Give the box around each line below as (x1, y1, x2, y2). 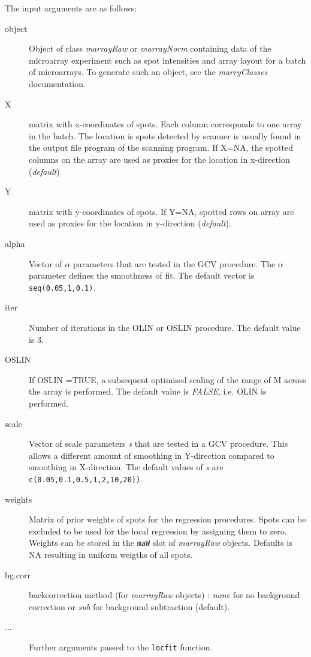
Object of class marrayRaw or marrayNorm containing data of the (29, 42, 271, 55)
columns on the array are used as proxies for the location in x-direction (29, 153, 290, 165)
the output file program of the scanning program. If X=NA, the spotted (29, 141, 293, 154)
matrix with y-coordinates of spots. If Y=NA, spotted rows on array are (29, 205, 294, 217)
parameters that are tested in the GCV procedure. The (73, 257, 276, 270)
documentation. (29, 77, 86, 89)
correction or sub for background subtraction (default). (29, 600, 230, 613)
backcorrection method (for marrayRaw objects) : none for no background (29, 589, 300, 601)
